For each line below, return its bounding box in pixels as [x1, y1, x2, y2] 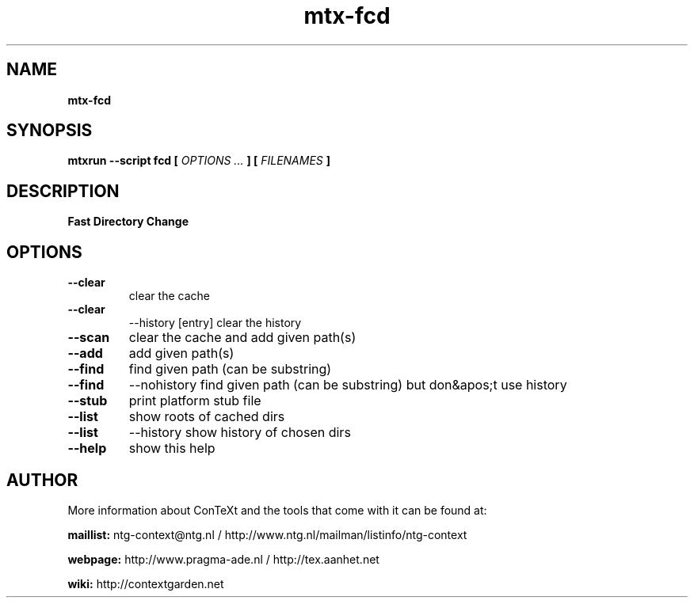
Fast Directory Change [67, 215, 189, 229]
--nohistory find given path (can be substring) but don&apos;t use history [128, 377, 567, 393]
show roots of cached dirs [128, 408, 285, 425]
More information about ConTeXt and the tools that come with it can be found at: [67, 503, 487, 517]
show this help [128, 440, 215, 457]
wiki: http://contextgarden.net [67, 576, 224, 591]
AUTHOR [6, 469, 78, 490]
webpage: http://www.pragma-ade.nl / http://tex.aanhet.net [67, 552, 379, 566]
